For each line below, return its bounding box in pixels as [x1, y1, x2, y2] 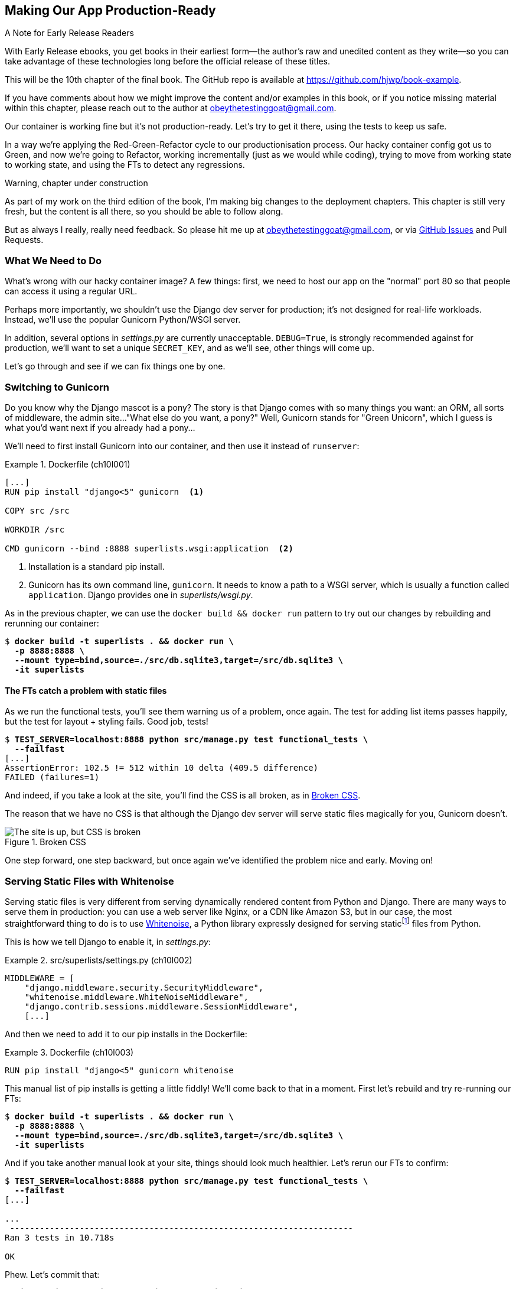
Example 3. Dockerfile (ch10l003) [5, 1047, 134, 1057]
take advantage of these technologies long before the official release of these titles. [5, 56, 330, 67]
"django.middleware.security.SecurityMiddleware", [24, 982, 264, 992]
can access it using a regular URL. [5, 286, 138, 297]
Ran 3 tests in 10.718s [5, 1232, 115, 1242]
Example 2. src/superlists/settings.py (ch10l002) [5, 954, 192, 965]
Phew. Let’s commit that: [5, 1269, 100, 1280]
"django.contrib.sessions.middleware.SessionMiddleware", [24, 1001, 299, 1011]
